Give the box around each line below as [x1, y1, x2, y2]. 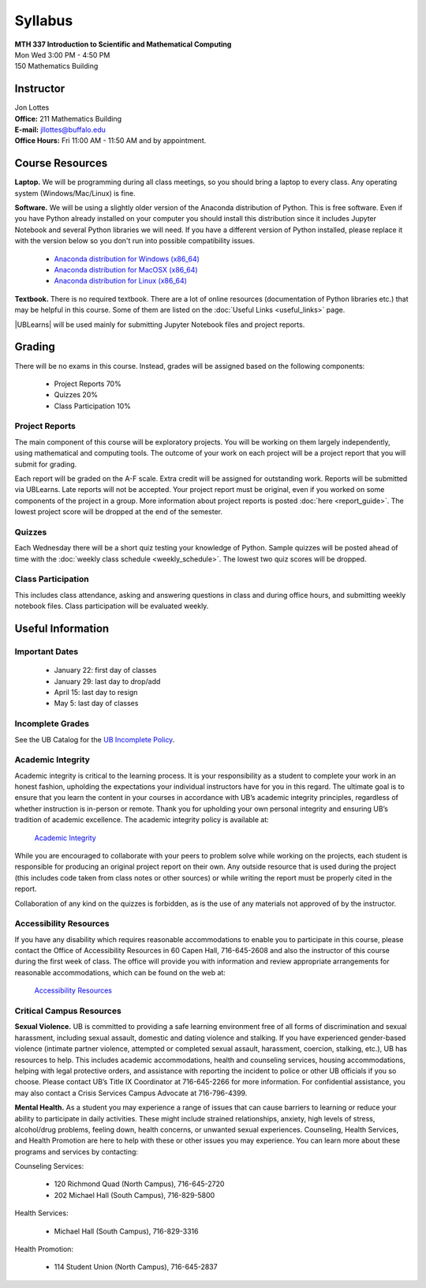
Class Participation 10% [54, 401, 132, 411]
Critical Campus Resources [14, 1005, 121, 1016]
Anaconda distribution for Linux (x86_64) [54, 276, 187, 286]
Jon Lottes [14, 103, 50, 112]
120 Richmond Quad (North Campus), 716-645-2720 [54, 1179, 225, 1188]
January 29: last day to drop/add [54, 676, 161, 686]
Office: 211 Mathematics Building [14, 114, 122, 123]
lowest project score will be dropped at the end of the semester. [14, 507, 223, 516]
